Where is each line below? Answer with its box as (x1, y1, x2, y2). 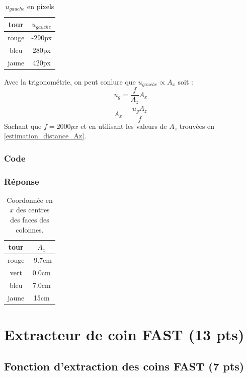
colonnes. (16, 224, 44, 235)
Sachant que (4, 120, 42, 131)
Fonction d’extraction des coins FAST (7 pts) (4, 358, 244, 374)
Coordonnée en (7, 194, 53, 205)
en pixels (27, 1, 54, 11)
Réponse (4, 175, 39, 187)
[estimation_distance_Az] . (4, 130, 87, 141)
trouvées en (179, 120, 215, 131)
